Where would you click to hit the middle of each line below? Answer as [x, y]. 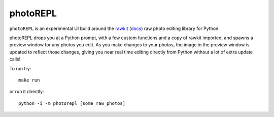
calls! [15, 59]
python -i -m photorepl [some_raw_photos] [72, 103]
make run [29, 80]
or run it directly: [27, 92]
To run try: [20, 68]
